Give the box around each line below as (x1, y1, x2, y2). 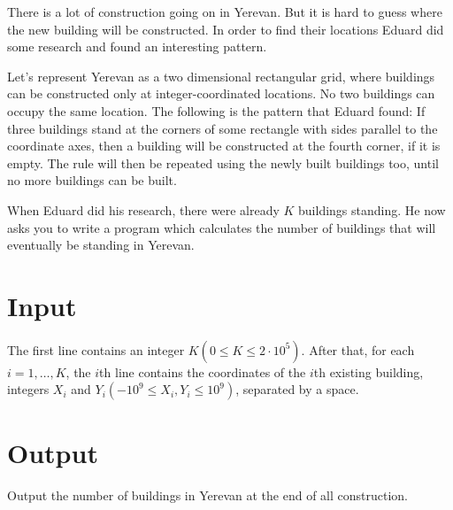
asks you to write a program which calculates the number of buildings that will (7, 218, 436, 236)
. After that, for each (301, 340, 415, 359)
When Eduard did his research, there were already (7, 200, 280, 219)
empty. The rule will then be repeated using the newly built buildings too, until (7, 153, 439, 172)
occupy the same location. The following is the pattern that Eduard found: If (7, 101, 426, 120)
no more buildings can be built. (7, 171, 177, 189)
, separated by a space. (235, 380, 359, 398)
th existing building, (313, 362, 424, 381)
